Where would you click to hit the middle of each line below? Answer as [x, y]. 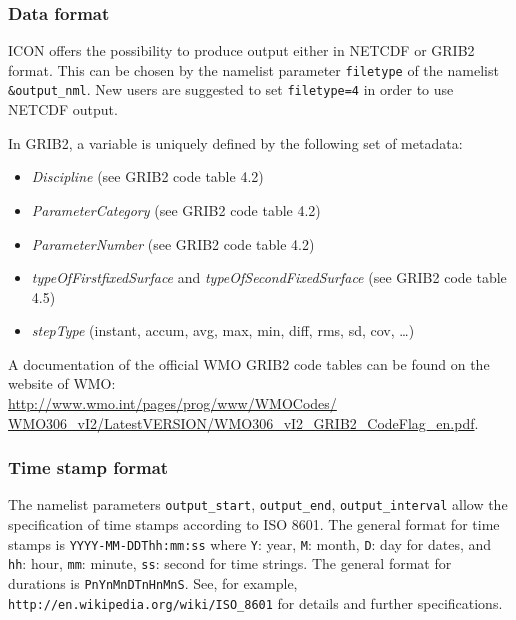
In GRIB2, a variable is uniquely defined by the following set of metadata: [235, 142]
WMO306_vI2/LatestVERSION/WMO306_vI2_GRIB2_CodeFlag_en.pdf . [243, 422]
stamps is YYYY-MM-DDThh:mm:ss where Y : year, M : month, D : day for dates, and [250, 543]
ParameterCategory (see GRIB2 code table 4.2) [176, 209]
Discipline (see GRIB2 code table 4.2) [147, 176]
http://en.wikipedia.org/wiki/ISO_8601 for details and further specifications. [255, 602]
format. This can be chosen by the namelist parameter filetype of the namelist [253, 69]
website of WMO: [62, 383]
